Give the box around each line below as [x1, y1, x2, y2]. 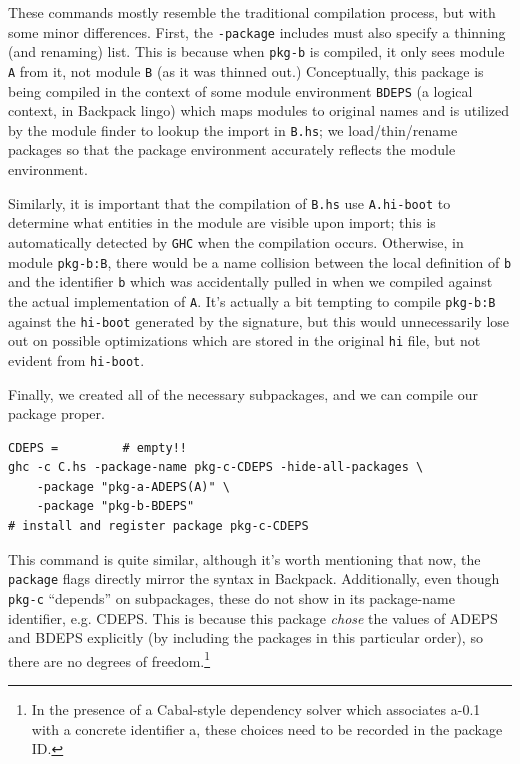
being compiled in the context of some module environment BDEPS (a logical [8, 80, 473, 101]
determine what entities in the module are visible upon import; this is [8, 212, 436, 233]
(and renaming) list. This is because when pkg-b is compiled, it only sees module [8, 41, 505, 62]
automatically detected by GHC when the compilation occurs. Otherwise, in [8, 231, 464, 252]
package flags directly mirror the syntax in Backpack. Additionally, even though [8, 568, 500, 589]
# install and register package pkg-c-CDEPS [8, 519, 309, 534]
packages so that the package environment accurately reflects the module [8, 139, 456, 160]
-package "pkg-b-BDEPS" [36, 499, 195, 514]
